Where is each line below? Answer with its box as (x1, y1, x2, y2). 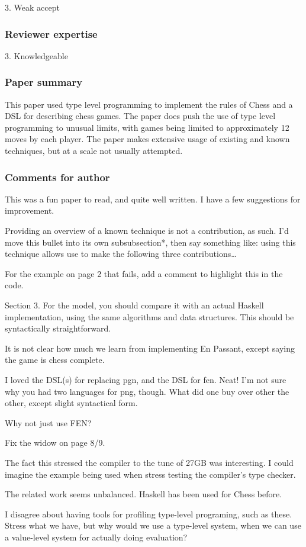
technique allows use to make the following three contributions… (5, 247, 237, 260)
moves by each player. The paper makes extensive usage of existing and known (5, 133, 290, 145)
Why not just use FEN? (5, 416, 92, 429)
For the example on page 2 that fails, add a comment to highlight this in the (5, 267, 283, 279)
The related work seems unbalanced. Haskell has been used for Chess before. (5, 488, 282, 500)
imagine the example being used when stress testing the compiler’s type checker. (5, 468, 296, 480)
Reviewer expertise (5, 26, 98, 41)
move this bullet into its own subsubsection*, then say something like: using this (5, 236, 296, 248)
